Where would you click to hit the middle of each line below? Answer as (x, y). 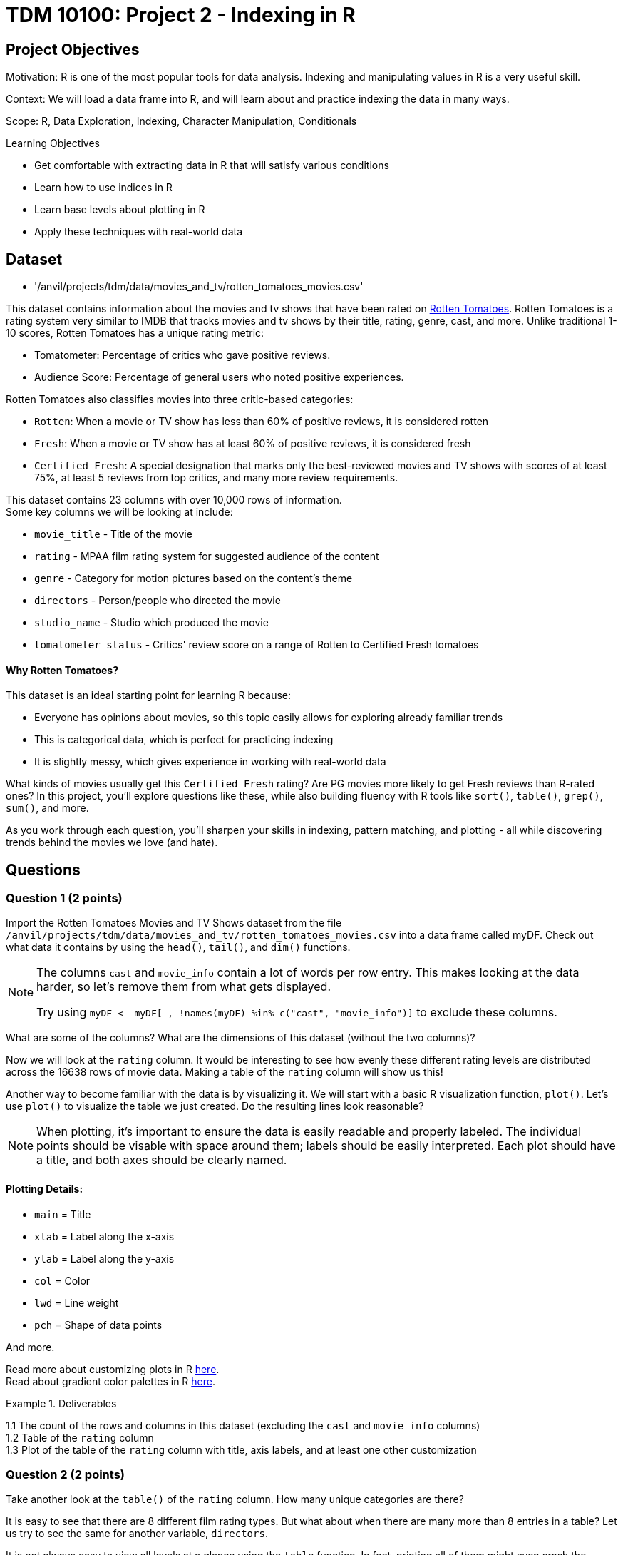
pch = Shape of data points (98, 1325)
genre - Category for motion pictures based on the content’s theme (194, 578)
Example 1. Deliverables (61, 1403)
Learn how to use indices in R (103, 188)
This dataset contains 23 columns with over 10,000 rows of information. (174, 500)
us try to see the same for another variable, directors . (137, 1534)
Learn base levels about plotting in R (120, 210)
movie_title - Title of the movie (113, 534)
